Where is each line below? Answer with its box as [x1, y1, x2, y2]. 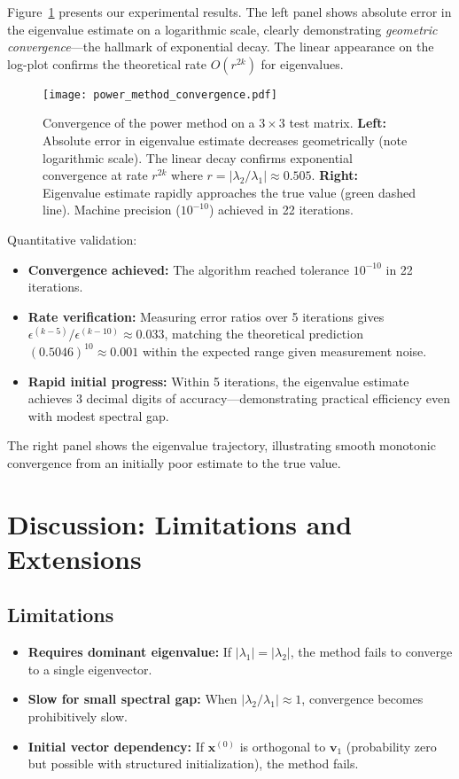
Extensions [7, 540, 142, 576]
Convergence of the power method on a [43, 113, 255, 132]
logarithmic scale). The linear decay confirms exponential [43, 148, 353, 167]
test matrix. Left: [289, 113, 386, 132]
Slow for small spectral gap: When [27, 689, 237, 708]
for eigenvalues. [261, 54, 344, 73]
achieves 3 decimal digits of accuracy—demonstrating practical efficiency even [27, 389, 451, 408]
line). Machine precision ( [43, 200, 181, 219]
